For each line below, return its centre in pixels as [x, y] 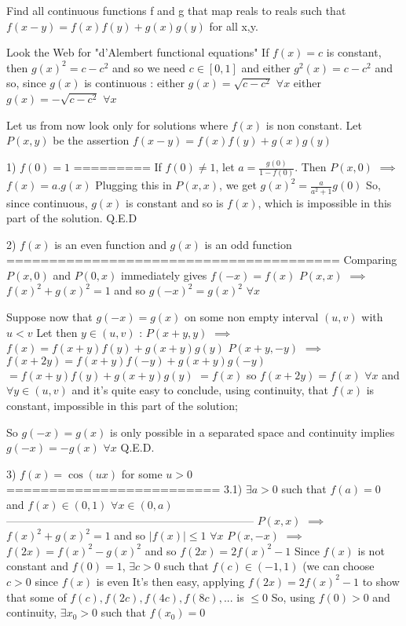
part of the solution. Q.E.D [72, 218]
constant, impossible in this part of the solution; [122, 406]
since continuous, [47, 202]
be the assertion [91, 140]
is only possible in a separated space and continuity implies [252, 432]
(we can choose [338, 566]
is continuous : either [134, 83]
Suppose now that [49, 317]
